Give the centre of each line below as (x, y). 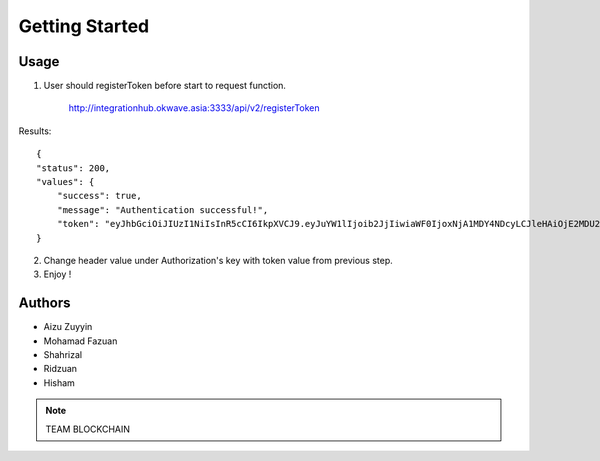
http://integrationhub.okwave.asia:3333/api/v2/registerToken (194, 108)
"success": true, (99, 196)
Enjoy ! (57, 274)
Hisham (59, 382)
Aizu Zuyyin (68, 327)
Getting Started (84, 26)
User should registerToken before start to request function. (165, 86)
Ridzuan (60, 369)
